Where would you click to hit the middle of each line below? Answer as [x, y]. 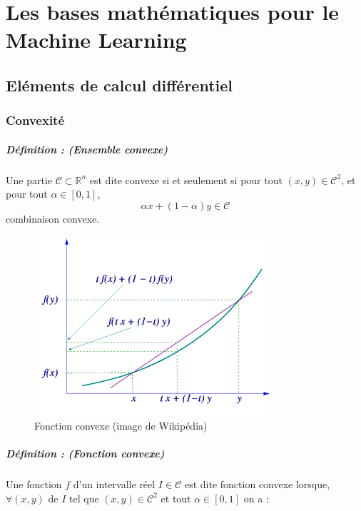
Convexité [35, 120]
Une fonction [34, 484]
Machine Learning [96, 40]
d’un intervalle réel [114, 484]
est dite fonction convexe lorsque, [257, 484]
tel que [84, 498]
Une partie [29, 179]
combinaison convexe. [53, 218]
